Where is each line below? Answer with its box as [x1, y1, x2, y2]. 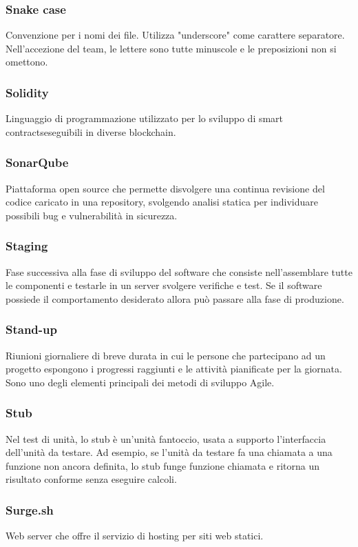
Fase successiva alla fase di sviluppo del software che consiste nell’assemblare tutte [6, 264, 352, 279]
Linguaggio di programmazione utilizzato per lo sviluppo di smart [6, 111, 284, 126]
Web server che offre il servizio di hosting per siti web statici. [6, 528, 264, 543]
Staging [6, 237, 48, 255]
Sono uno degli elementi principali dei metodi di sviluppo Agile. [6, 375, 275, 389]
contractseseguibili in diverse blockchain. [6, 124, 176, 139]
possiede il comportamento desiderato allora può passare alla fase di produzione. [6, 291, 344, 306]
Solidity [6, 83, 49, 101]
